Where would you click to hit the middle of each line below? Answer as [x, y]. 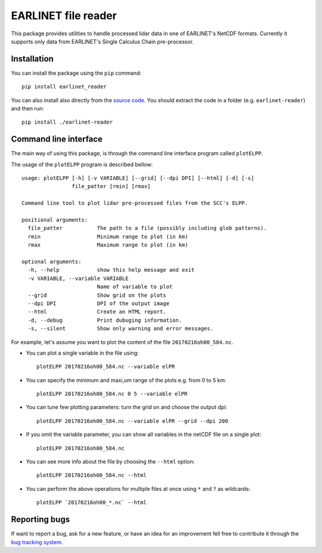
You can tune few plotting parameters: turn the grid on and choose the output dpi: [126, 407]
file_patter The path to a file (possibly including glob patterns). [147, 228]
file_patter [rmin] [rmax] [111, 186]
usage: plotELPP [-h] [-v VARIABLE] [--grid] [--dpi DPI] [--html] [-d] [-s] [138, 178]
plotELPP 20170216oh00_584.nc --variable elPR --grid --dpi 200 [133, 421]
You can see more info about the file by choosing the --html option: [110, 462]
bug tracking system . [37, 542]
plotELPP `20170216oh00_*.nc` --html [92, 503]
